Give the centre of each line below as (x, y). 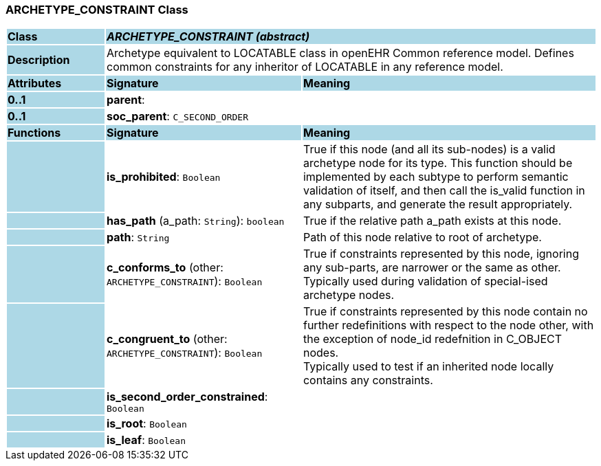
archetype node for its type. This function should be (438, 163)
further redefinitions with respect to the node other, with (448, 325)
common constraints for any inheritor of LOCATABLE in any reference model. (305, 67)
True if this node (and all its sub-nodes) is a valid (429, 149)
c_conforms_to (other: (165, 268)
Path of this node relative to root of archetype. (422, 237)
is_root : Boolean (146, 424)
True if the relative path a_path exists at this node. (432, 221)
